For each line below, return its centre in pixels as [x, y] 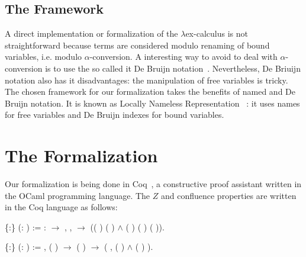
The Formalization [81, 155]
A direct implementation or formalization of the [91, 33]
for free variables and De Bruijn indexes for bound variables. [115, 115]
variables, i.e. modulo [44, 57]
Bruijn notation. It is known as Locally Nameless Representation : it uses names [152, 103]
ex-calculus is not [217, 33]
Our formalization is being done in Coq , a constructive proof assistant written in [153, 184]
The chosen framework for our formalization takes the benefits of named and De [150, 91]
